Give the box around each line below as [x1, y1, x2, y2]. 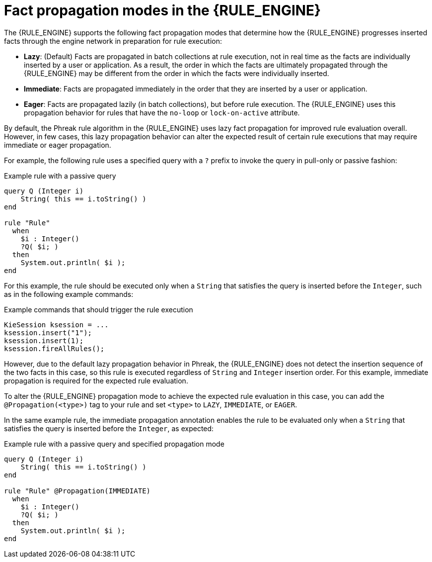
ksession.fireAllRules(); [4, 344, 105, 353]
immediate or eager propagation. [4, 140, 111, 149]
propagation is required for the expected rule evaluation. [4, 376, 188, 385]
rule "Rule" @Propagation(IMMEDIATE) [4, 486, 151, 495]
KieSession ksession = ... [4, 320, 109, 329]
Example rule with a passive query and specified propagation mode [4, 439, 224, 448]
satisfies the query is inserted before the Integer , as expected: [4, 424, 214, 433]
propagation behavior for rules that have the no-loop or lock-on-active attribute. [24, 108, 300, 117]
